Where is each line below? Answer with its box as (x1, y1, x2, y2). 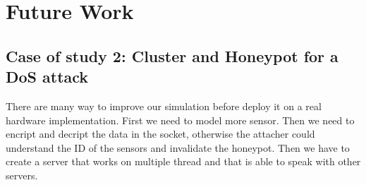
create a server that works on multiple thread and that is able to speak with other (6, 154, 361, 169)
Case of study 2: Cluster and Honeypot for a (6, 44, 338, 66)
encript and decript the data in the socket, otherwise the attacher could (6, 126, 315, 141)
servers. (6, 167, 38, 182)
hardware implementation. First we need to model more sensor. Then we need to (6, 112, 355, 127)
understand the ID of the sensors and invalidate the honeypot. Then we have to (6, 140, 350, 155)
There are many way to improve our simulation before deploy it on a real (6, 98, 322, 113)
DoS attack (6, 66, 89, 88)
